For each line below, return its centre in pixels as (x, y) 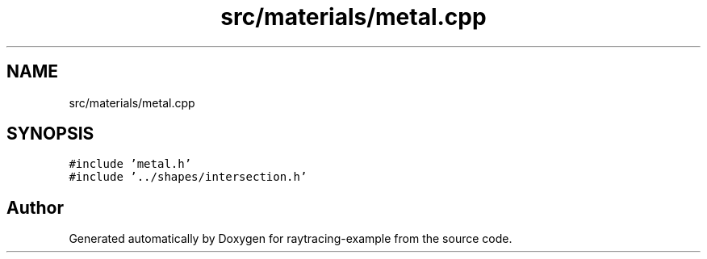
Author (35, 207)
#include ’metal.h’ (130, 164)
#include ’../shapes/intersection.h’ (188, 177)
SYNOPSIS (50, 134)
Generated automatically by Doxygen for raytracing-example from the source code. (291, 239)
